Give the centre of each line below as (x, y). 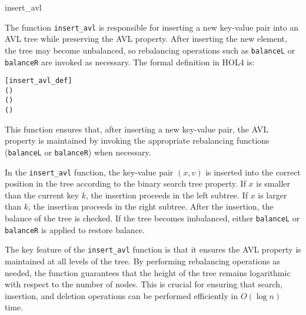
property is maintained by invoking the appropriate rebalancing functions (137, 140)
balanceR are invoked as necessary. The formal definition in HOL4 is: (130, 62)
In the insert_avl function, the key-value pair (89, 172)
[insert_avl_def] (39, 81)
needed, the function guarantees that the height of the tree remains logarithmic (148, 272)
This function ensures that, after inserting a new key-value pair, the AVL (137, 129)
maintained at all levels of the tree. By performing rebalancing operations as (142, 261)
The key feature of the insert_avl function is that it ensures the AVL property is (153, 249)
